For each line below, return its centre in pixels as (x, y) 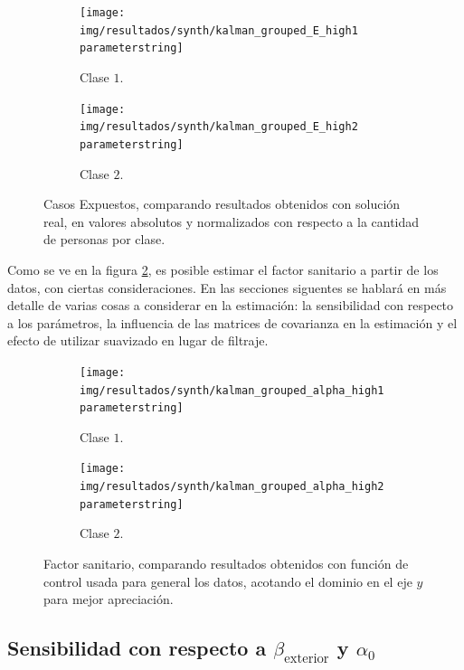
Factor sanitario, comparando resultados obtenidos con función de (226, 563)
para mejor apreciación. (109, 599)
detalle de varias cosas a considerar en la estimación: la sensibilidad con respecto (231, 305)
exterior (307, 659)
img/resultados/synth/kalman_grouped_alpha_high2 (232, 487)
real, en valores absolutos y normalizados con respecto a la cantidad (232, 221)
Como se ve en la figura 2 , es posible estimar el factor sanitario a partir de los (223, 269)
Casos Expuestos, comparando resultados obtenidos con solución (222, 204)
